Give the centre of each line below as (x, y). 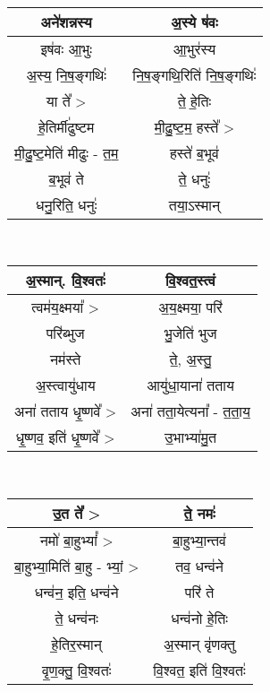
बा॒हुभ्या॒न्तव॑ (199, 540)
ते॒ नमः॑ (199, 513)
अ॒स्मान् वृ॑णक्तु (199, 644)
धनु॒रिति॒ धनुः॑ (66, 204)
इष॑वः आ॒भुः (66, 48)
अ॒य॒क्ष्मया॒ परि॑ (190, 307)
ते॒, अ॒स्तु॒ (190, 359)
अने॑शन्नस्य (66, 22)
